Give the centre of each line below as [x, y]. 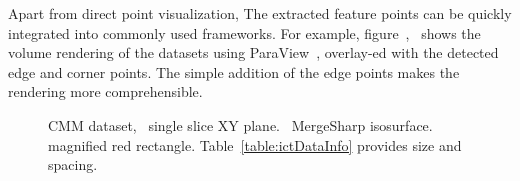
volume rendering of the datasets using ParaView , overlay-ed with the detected [253, 52]
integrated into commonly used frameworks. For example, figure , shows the [244, 32]
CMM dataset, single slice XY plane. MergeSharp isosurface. [240, 124]
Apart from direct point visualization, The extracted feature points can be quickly [260, 13]
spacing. [73, 164]
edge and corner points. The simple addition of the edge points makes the [234, 71]
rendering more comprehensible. [105, 91]
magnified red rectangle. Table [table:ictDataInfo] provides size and [255, 144]
